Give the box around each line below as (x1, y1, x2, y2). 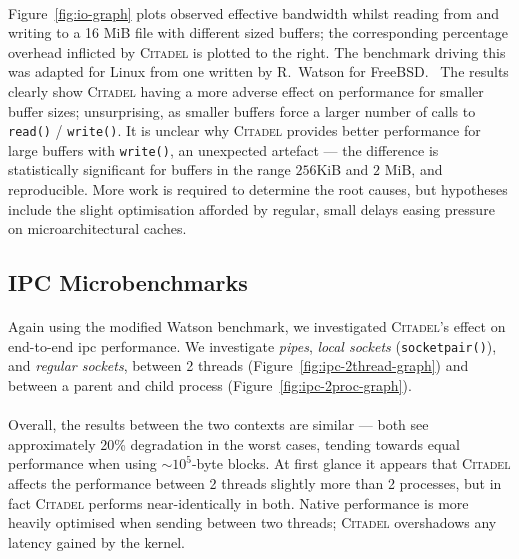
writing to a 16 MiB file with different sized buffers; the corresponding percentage (8, 22, 508, 43)
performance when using (8, 453, 157, 474)
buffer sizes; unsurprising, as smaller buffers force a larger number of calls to (8, 100, 476, 121)
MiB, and (384, 159, 443, 180)
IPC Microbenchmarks (8, 267, 248, 298)
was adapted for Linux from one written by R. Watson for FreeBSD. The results (8, 61, 509, 82)
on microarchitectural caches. (8, 218, 187, 239)
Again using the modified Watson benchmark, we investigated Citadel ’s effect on (8, 316, 506, 337)
